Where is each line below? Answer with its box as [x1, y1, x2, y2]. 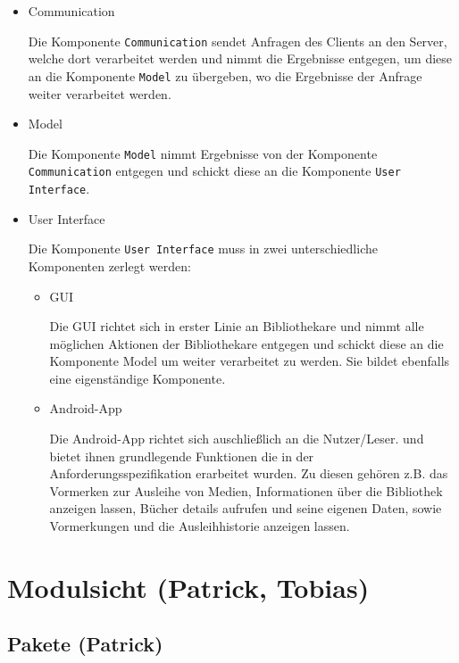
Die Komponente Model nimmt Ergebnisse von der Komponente [28, 144, 378, 162]
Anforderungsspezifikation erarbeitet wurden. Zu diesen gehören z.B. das [49, 464, 448, 483]
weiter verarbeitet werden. [28, 84, 171, 103]
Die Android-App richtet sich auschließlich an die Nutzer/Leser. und [49, 429, 424, 448]
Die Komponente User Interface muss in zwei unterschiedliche [28, 239, 378, 258]
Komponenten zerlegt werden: [28, 256, 191, 275]
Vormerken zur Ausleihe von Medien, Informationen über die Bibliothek [49, 481, 443, 500]
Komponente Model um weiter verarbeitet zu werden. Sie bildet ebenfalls [49, 352, 450, 370]
